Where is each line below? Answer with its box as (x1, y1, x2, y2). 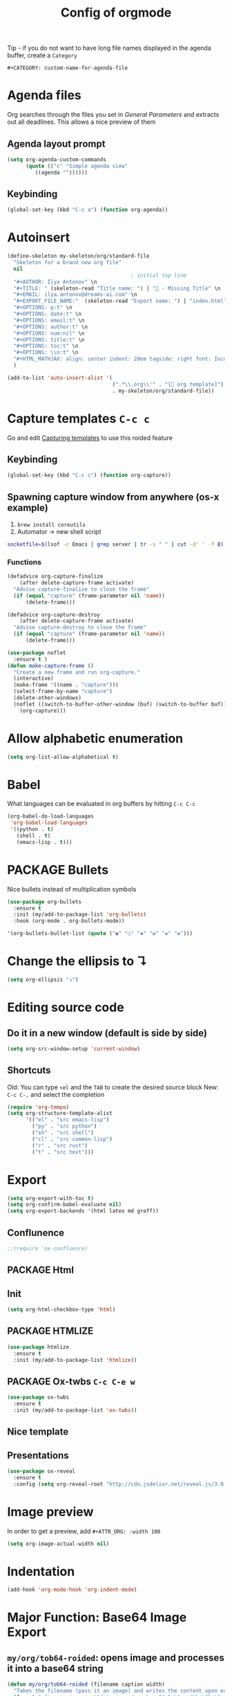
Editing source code (7, 999, 124, 1015)
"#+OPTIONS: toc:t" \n (13, 342, 79, 350)
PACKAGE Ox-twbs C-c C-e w (7, 1375, 135, 1388)
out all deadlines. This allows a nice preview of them (7, 118, 156, 126)
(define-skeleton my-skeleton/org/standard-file (7, 252, 150, 260)
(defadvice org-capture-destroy (7, 611, 100, 618)
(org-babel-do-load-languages (7, 813, 95, 820)
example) (7, 501, 48, 513)
